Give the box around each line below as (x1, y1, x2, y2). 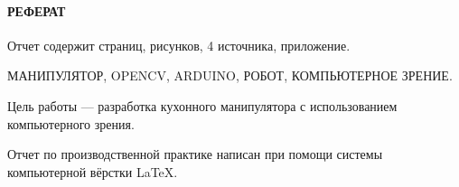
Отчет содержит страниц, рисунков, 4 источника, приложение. (7, 35, 351, 54)
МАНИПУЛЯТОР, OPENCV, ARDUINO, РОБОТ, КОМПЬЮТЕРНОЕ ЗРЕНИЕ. (7, 66, 453, 85)
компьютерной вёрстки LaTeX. (7, 162, 178, 181)
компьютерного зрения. (7, 114, 135, 133)
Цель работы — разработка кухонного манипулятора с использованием (7, 96, 398, 115)
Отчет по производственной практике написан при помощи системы (7, 145, 383, 164)
